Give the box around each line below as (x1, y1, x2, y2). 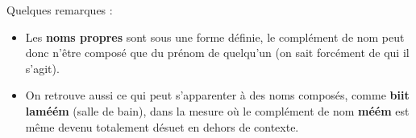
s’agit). (25, 59, 60, 76)
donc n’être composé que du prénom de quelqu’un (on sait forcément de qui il (25, 44, 410, 61)
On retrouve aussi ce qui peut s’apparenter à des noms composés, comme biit (25, 87, 410, 103)
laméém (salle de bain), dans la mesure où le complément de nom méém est (25, 102, 410, 119)
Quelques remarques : (6, 2, 113, 18)
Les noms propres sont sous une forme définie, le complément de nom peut (25, 28, 405, 45)
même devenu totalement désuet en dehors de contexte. (25, 118, 299, 135)
